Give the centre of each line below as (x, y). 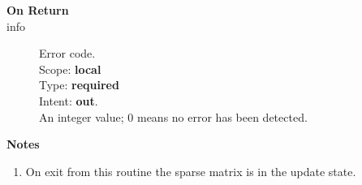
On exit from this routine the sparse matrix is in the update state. (191, 171)
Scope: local (70, 69)
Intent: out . (69, 100)
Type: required (79, 85)
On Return (38, 10)
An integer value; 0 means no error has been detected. (173, 116)
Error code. (67, 53)
